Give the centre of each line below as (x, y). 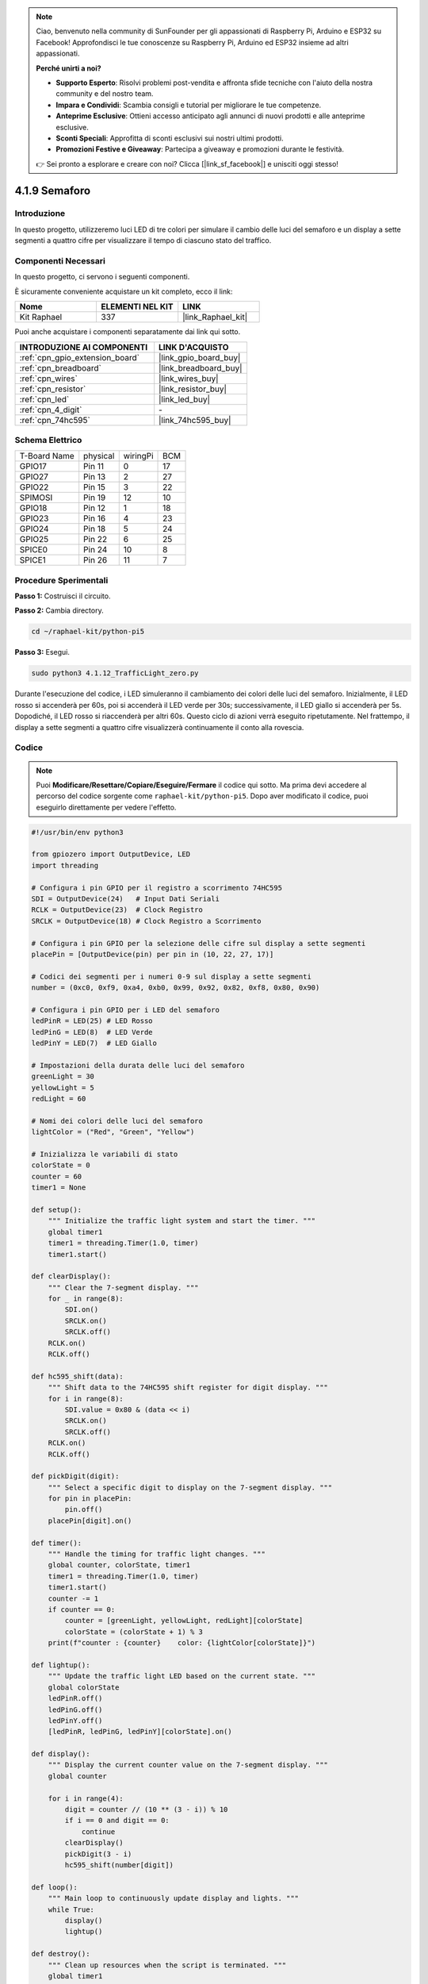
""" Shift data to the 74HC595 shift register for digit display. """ (188, 1388)
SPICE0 (33, 550)
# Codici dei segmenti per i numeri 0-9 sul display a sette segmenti (172, 977)
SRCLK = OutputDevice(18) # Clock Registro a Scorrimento (146, 921)
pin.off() (84, 1509)
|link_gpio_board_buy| (200, 357)
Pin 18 (95, 529)
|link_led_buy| (184, 399)
